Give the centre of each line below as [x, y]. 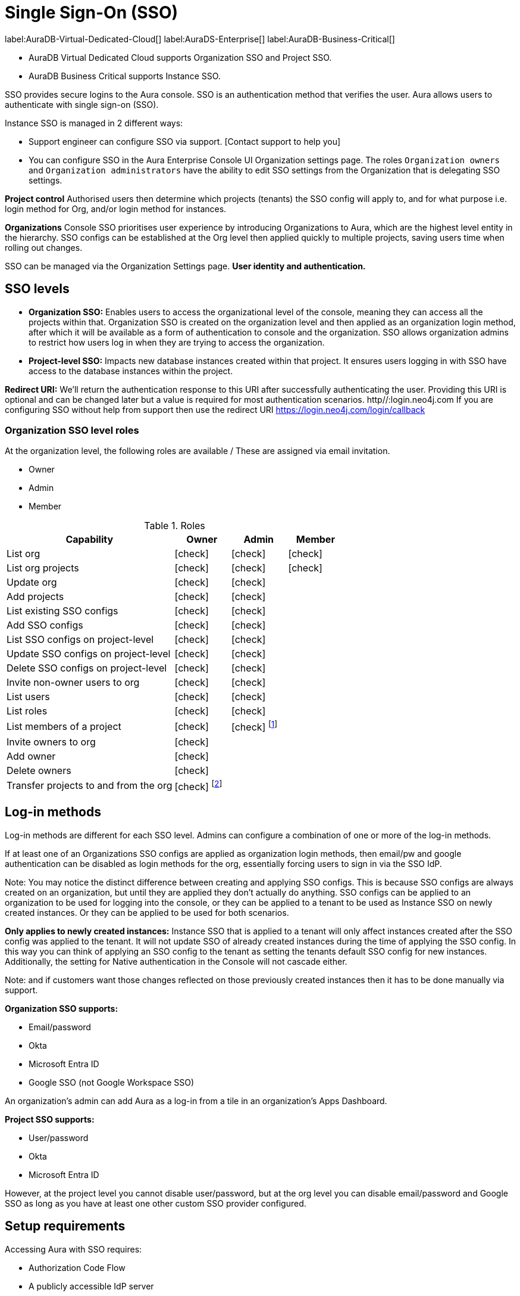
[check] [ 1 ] [255, 726]
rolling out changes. [44, 247]
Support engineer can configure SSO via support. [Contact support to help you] [185, 141]
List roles [27, 711]
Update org [32, 582]
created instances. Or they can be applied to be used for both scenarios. [147, 912]
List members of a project [64, 726]
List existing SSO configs [62, 611]
